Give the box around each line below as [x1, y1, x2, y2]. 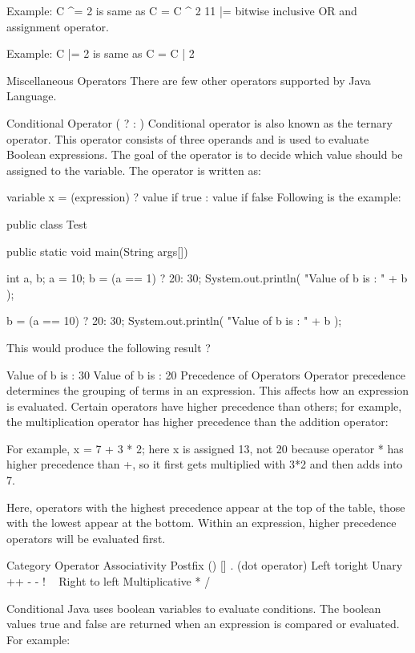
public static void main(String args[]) [6, 242, 188, 259]
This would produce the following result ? [6, 339, 211, 355]
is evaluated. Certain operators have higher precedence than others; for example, [6, 397, 402, 414]
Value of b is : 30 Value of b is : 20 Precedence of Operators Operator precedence [6, 366, 406, 383]
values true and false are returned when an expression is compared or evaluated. [6, 615, 400, 632]
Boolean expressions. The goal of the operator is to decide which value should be [6, 146, 403, 163]
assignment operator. [6, 18, 109, 34]
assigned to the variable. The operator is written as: [6, 161, 261, 178]
